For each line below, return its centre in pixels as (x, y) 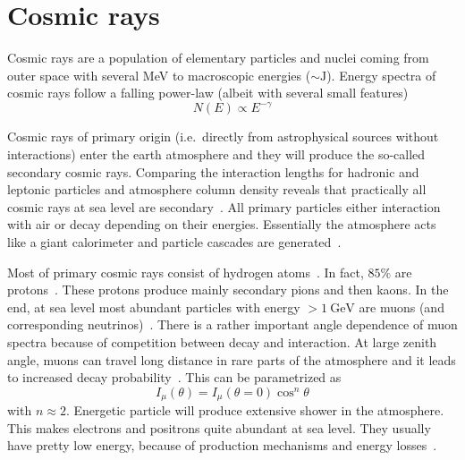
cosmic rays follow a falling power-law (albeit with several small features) (208, 93)
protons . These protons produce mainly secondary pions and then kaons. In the (228, 290)
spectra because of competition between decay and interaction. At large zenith (222, 341)
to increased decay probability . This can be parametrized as (174, 377)
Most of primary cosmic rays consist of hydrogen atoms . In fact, (186, 272)
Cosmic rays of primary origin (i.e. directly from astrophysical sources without (223, 136)
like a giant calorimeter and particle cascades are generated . (174, 241)
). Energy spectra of (381, 75)
